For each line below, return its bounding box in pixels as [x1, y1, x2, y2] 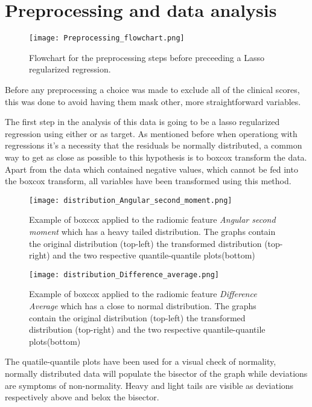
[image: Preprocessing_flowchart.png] [29, 34, 185, 43]
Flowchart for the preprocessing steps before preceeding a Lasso [29, 51, 264, 63]
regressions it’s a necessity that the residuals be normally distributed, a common [5, 139, 302, 152]
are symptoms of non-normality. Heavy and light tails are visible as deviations [5, 379, 294, 391]
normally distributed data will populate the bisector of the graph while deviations [5, 367, 308, 379]
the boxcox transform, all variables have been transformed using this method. [5, 175, 291, 187]
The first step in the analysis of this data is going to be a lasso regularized [5, 115, 280, 128]
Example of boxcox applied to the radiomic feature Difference [29, 287, 257, 300]
